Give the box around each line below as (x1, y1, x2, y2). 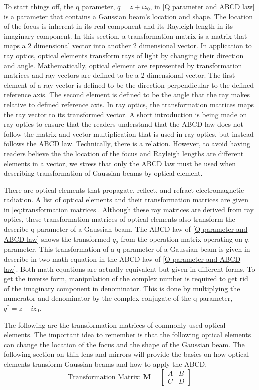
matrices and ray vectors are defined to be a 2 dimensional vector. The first (4, 70, 235, 80)
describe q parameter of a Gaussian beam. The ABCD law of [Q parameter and (4, 224, 248, 234)
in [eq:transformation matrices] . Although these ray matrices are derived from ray (4, 204, 254, 214)
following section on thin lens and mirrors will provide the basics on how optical (4, 349, 249, 359)
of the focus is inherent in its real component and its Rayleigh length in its (4, 21, 233, 31)
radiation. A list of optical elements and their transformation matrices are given (4, 194, 248, 205)
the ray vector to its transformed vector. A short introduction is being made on (4, 109, 247, 119)
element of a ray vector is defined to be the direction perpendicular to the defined (4, 79, 254, 90)
